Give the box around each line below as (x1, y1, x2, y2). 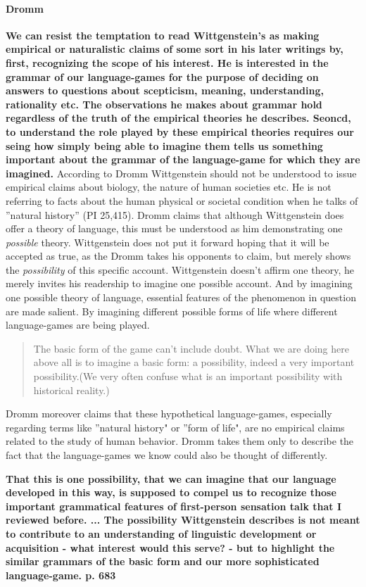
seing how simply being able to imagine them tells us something (6, 138, 323, 153)
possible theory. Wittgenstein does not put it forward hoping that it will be (6, 234, 329, 249)
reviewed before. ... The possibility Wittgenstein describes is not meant (6, 512, 360, 527)
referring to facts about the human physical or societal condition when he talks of (6, 193, 358, 208)
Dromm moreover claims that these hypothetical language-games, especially (6, 406, 332, 421)
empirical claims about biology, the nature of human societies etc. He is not (6, 179, 332, 194)
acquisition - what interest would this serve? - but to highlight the (6, 540, 335, 555)
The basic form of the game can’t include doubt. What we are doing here (33, 341, 349, 355)
